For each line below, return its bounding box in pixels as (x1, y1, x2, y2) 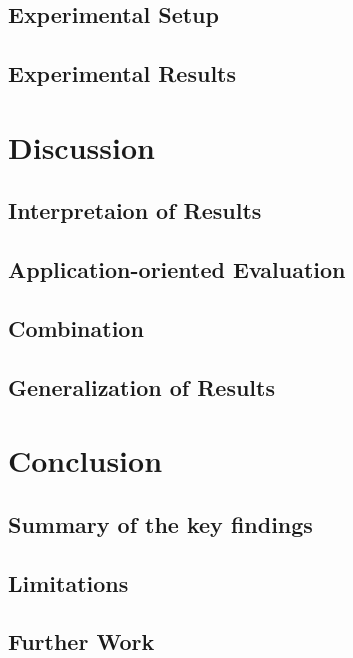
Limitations (8, 567, 129, 598)
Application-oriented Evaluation (8, 254, 346, 285)
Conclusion (8, 440, 163, 481)
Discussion (8, 126, 155, 167)
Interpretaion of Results (8, 195, 262, 226)
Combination (8, 312, 144, 343)
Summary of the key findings (8, 508, 313, 539)
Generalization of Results (8, 371, 275, 402)
